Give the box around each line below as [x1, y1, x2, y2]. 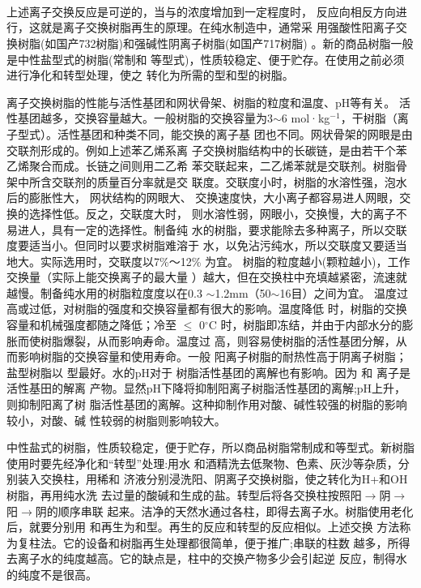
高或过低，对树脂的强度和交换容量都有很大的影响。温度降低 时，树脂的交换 [6, 300, 407, 317]
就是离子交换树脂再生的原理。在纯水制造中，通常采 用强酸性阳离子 [40, 19, 396, 36]
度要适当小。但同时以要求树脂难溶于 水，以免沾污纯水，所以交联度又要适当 [6, 237, 407, 254]
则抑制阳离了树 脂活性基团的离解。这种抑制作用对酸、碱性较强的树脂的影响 [6, 396, 407, 413]
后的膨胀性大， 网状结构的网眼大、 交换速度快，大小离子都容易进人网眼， [6, 189, 400, 206]
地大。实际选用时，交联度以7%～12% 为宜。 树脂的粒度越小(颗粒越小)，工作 [6, 252, 410, 269]
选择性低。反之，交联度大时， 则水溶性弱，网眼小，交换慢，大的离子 [28, 204, 396, 221]
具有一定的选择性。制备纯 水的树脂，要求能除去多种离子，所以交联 [51, 221, 407, 238]
